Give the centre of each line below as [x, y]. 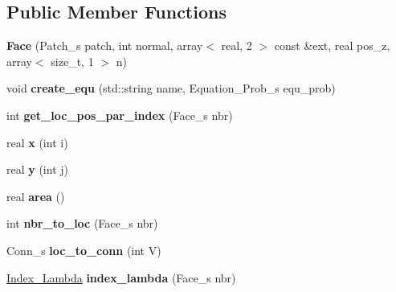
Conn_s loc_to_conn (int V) [84, 250]
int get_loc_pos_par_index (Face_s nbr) [120, 115]
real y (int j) [37, 169]
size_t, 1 [72, 61]
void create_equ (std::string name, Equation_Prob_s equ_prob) [171, 88]
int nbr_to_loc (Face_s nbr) [82, 223]
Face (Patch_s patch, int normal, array [105, 45]
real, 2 [237, 45]
